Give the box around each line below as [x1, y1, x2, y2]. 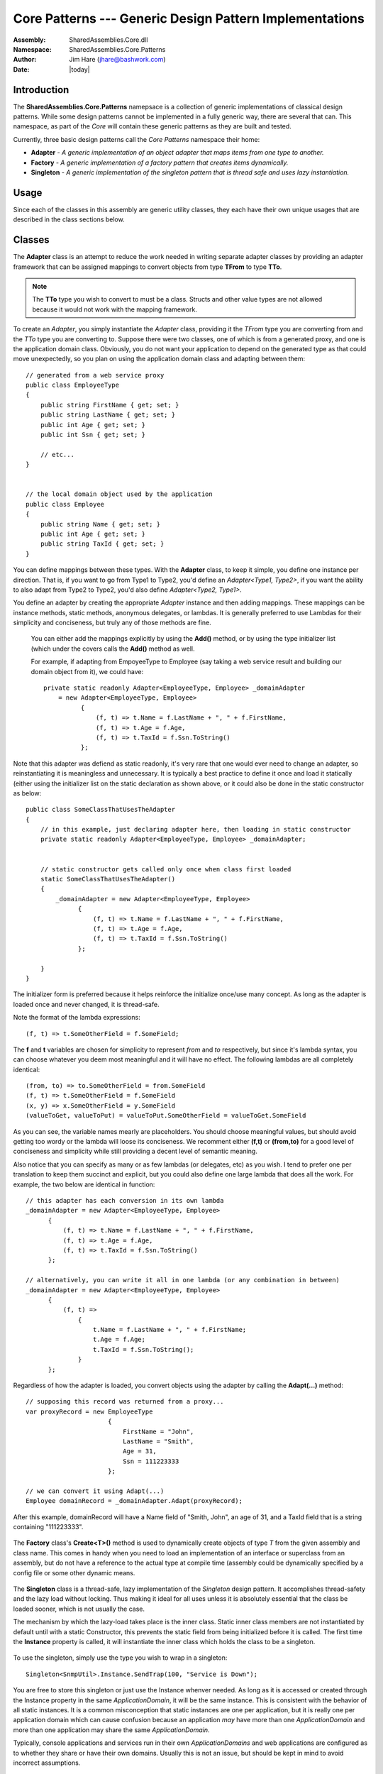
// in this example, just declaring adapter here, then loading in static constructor [40, 825, 351, 834]
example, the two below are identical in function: [13, 1180, 155, 1189]
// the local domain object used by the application [26, 490, 213, 498]
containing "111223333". [13, 1523, 84, 1531]
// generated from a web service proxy [26, 371, 165, 379]
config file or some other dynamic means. [13, 1568, 135, 1577]
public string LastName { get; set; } [40, 411, 176, 419]
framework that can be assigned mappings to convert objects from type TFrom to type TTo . [13, 263, 282, 271]
